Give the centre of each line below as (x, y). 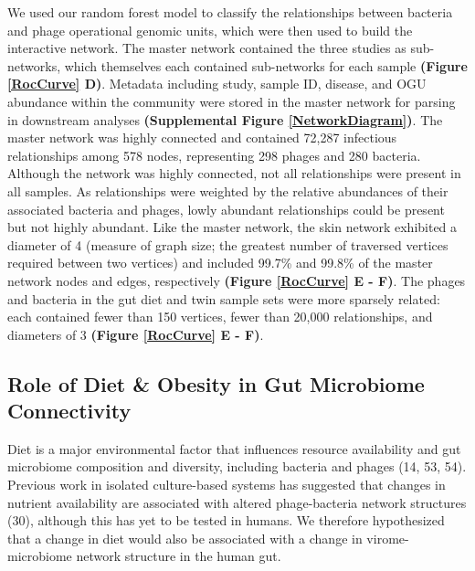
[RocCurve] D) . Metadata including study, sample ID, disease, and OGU (217, 84)
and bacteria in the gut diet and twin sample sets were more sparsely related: (224, 298)
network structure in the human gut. (179, 556)
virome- (388, 538)
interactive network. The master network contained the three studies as (207, 48)
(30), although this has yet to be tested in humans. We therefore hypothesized (226, 520)
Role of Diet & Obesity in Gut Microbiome (216, 383)
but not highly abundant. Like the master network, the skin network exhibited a (232, 227)
